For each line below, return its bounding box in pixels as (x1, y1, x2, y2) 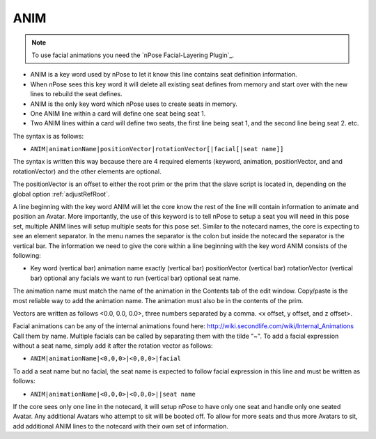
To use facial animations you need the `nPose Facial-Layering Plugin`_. (31, 51, 235, 59)
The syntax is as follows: (13, 132, 84, 140)
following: (13, 251, 41, 259)
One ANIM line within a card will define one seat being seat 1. (30, 109, 206, 118)
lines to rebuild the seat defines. (30, 90, 123, 98)
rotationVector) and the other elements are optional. (13, 167, 162, 176)
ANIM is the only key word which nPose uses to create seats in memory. (30, 100, 238, 108)
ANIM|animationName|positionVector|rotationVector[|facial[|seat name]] (30, 145, 284, 153)
